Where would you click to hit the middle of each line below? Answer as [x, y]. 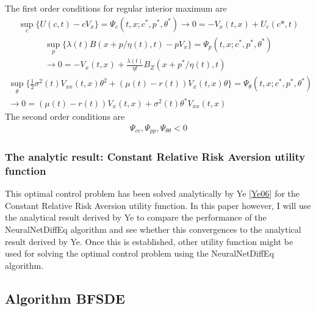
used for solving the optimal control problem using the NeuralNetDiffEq [140, 253]
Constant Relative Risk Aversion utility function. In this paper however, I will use [158, 205]
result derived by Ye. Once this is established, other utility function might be [149, 241]
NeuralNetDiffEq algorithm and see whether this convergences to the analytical [153, 229]
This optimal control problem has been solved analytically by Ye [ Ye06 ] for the [153, 193]
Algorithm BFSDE [65, 298]
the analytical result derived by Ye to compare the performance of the [136, 217]
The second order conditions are [65, 116]
